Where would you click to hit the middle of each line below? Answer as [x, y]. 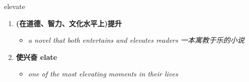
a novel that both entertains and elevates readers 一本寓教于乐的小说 [136, 40]
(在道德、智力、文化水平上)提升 [69, 23]
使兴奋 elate [37, 57]
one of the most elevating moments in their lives [103, 74]
